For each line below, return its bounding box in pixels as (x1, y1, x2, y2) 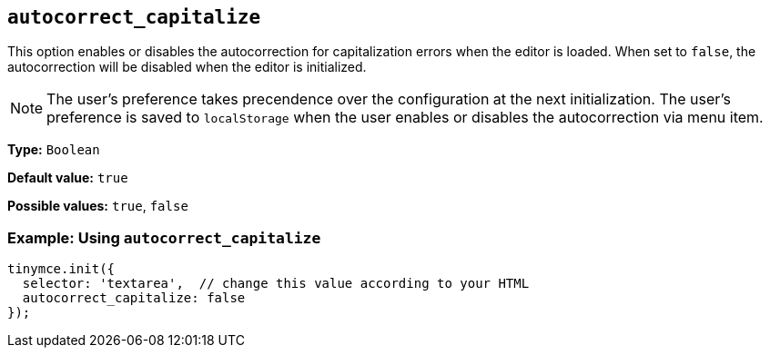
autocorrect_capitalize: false (22, 291, 246, 306)
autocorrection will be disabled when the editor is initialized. (7, 59, 367, 75)
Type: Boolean (7, 142, 100, 158)
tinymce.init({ (7, 261, 116, 277)
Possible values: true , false (7, 198, 188, 214)
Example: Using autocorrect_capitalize (7, 228, 321, 247)
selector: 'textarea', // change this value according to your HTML (22, 276, 530, 291)
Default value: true (7, 170, 128, 186)
